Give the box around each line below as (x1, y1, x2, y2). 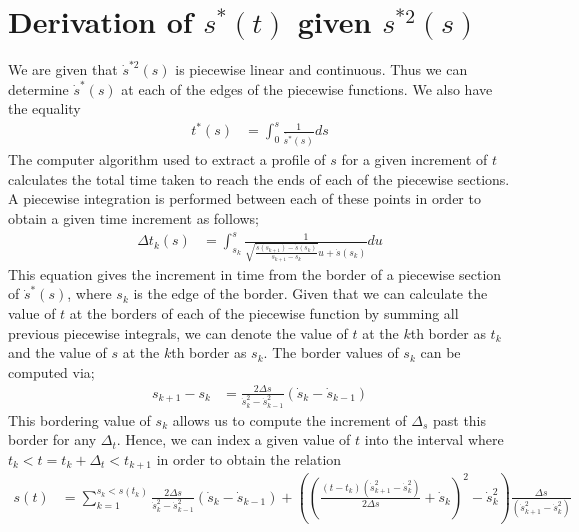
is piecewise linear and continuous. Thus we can (175, 59, 468, 80)
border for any (8, 429, 97, 450)
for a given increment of (341, 149, 488, 170)
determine (8, 78, 69, 99)
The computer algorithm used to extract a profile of (8, 149, 326, 170)
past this (432, 409, 487, 430)
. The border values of (263, 342, 399, 363)
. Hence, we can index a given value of (116, 429, 351, 450)
